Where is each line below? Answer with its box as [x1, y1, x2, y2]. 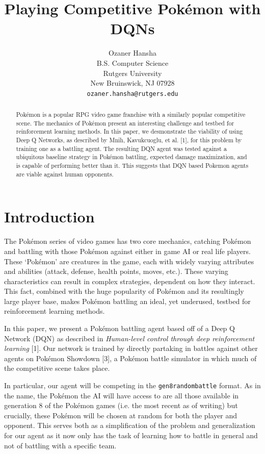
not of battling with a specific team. [4, 440, 117, 450]
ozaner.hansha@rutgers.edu [87, 90, 178, 97]
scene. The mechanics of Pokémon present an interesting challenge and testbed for [16, 118, 234, 127]
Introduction [4, 206, 95, 227]
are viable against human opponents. [16, 169, 114, 178]
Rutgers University [103, 67, 162, 78]
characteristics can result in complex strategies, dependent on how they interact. [4, 275, 255, 286]
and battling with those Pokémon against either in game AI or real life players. [4, 245, 251, 256]
